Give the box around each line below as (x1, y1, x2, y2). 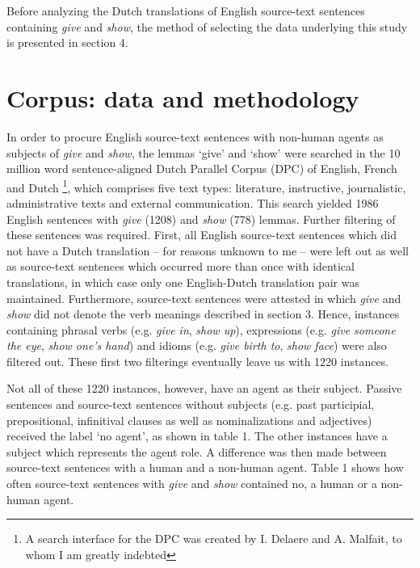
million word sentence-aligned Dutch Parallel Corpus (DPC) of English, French (6, 160, 397, 177)
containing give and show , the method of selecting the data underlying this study (6, 18, 408, 35)
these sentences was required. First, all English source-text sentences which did (6, 226, 397, 243)
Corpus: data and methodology (6, 81, 359, 114)
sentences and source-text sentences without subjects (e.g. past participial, (6, 396, 375, 413)
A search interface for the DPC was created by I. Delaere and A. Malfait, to (25, 530, 402, 547)
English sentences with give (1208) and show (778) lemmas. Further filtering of (6, 210, 396, 227)
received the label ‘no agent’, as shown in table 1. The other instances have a (6, 427, 388, 444)
